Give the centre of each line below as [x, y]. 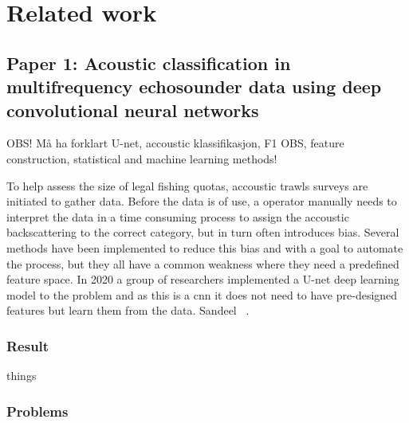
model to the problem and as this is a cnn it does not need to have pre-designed [202, 294]
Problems [37, 411]
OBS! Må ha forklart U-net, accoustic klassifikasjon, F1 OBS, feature [175, 143]
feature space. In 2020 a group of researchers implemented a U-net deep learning [203, 279]
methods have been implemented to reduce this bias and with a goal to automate [205, 247]
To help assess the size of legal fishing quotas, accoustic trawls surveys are [187, 185]
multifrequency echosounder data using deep [194, 86]
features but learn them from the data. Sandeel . [128, 310]
